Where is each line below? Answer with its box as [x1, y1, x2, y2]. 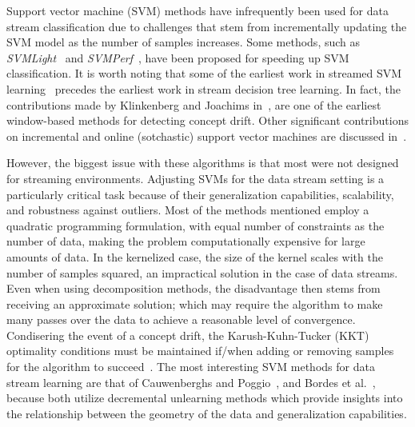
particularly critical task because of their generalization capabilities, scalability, [6, 186, 394, 202]
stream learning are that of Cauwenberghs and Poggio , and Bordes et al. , [6, 373, 376, 390]
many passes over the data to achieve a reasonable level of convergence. [6, 311, 356, 328]
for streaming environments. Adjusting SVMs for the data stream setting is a [6, 170, 385, 186]
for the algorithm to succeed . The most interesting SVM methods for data [6, 358, 375, 375]
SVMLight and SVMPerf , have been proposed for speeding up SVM [6, 49, 349, 66]
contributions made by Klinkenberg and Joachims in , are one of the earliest [6, 96, 381, 113]
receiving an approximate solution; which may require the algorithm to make [6, 295, 383, 312]
